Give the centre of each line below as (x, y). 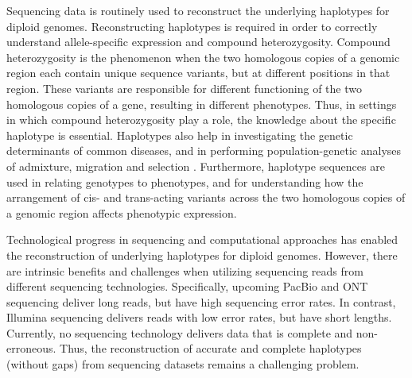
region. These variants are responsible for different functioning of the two (184, 88)
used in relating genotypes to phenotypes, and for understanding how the (185, 181)
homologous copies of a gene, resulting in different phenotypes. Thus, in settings (202, 104)
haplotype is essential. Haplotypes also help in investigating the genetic (180, 135)
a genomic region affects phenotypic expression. (122, 212)
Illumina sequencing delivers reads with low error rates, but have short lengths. (199, 317)
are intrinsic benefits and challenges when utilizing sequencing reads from (185, 270)
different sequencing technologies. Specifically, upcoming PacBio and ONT (187, 286)
